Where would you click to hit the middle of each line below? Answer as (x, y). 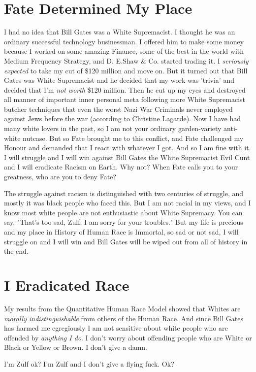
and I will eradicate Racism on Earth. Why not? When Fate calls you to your (121, 167)
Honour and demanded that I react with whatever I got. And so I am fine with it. (128, 148)
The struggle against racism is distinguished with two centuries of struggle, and (124, 193)
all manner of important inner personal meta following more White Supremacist (125, 99)
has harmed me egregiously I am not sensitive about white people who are (116, 328)
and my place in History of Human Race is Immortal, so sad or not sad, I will (121, 232)
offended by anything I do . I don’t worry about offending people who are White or (128, 337)
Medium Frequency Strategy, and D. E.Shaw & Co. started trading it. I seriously (126, 60)
